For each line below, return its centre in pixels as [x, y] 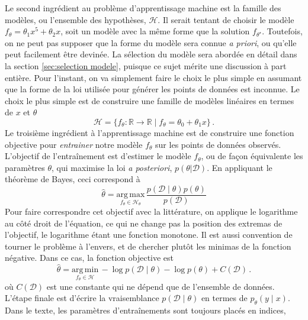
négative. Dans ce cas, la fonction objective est [89, 258]
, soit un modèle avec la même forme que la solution [155, 31]
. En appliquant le [240, 167]
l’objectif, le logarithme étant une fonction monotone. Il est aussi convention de [149, 235]
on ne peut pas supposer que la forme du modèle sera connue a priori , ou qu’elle [151, 42]
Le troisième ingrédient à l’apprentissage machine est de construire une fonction [150, 132]
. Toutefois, [282, 31]
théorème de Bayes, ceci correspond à [73, 179]
